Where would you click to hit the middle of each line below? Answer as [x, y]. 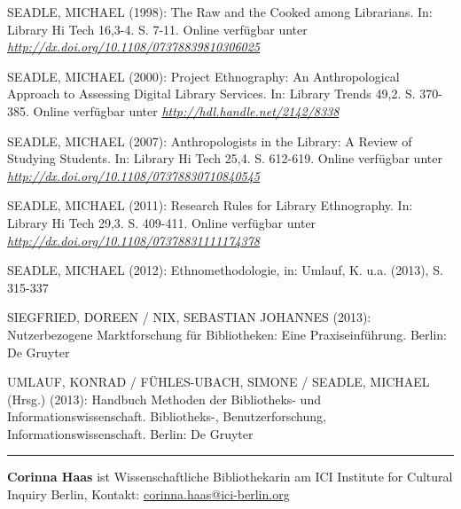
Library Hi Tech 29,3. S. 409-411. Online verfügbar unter [162, 222]
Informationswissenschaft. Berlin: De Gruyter [130, 433]
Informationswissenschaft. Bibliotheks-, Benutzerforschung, [167, 416]
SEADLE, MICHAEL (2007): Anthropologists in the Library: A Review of [210, 141]
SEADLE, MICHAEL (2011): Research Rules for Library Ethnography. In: [210, 205]
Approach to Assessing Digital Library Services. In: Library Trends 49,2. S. [211, 94]
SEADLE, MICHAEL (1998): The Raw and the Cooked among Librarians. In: [220, 12]
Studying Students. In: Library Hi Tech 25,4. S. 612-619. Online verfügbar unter [225, 158]
